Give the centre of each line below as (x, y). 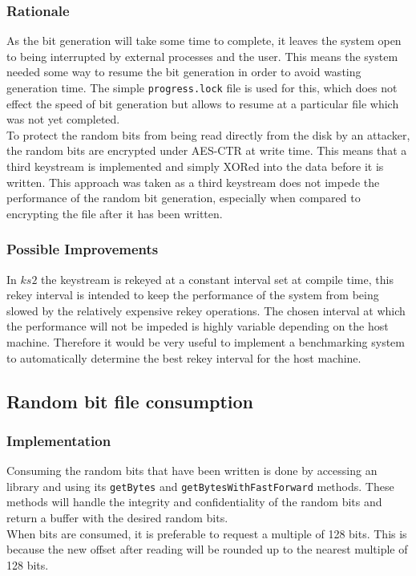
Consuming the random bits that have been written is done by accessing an (192, 471)
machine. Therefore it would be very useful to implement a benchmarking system (206, 342)
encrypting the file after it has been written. (115, 213)
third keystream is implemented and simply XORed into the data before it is (195, 166)
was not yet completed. (63, 119)
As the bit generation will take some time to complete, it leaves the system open (204, 41)
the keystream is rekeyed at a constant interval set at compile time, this (217, 279)
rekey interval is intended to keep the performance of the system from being (193, 295)
